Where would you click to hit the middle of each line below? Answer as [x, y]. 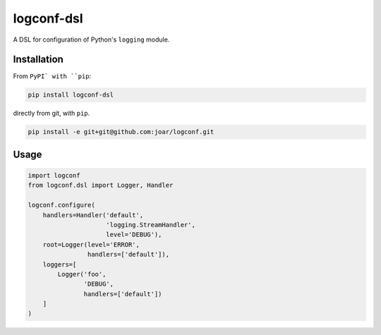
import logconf [54, 175]
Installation [38, 60]
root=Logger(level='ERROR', [91, 244]
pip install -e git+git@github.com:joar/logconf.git [121, 132]
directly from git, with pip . [52, 114]
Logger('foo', [82, 274]
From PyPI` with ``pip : [52, 76]
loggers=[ [60, 264]
